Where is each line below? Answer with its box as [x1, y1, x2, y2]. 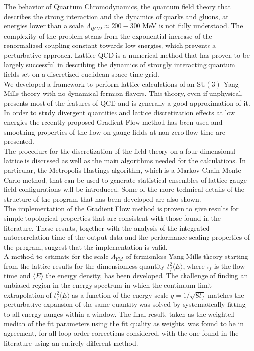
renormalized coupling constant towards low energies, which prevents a [4, 40, 216, 50]
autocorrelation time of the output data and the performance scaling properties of [4, 232, 250, 242]
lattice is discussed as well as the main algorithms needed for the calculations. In [4, 155, 246, 165]
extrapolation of [4, 289, 52, 300]
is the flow [214, 260, 245, 271]
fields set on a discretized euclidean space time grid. [4, 69, 159, 79]
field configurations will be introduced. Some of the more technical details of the [4, 184, 245, 194]
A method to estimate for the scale [4, 251, 109, 261]
